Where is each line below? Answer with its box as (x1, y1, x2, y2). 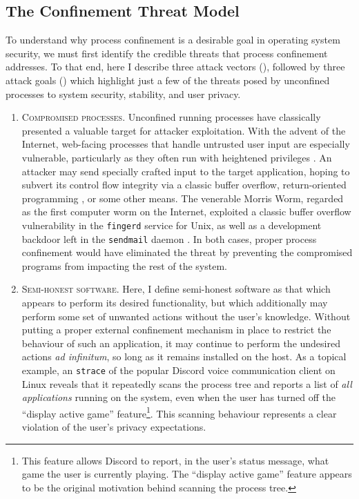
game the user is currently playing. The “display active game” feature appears (21, 467, 352, 481)
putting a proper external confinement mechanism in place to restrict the (21, 322, 331, 337)
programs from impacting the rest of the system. (21, 258, 227, 273)
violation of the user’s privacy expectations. (21, 420, 206, 434)
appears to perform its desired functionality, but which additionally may (21, 295, 328, 310)
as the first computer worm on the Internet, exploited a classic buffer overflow (21, 204, 351, 219)
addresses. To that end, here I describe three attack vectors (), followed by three (6, 59, 345, 74)
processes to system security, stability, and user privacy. (6, 86, 241, 101)
